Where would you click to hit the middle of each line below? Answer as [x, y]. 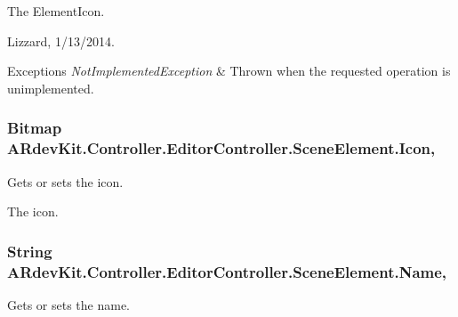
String [30, 251]
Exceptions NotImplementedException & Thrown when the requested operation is [229, 71]
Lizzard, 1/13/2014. [61, 41]
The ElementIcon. [56, 11]
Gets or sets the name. [68, 304]
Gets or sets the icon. [65, 181]
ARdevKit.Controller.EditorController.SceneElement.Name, [227, 271]
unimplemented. [51, 88]
